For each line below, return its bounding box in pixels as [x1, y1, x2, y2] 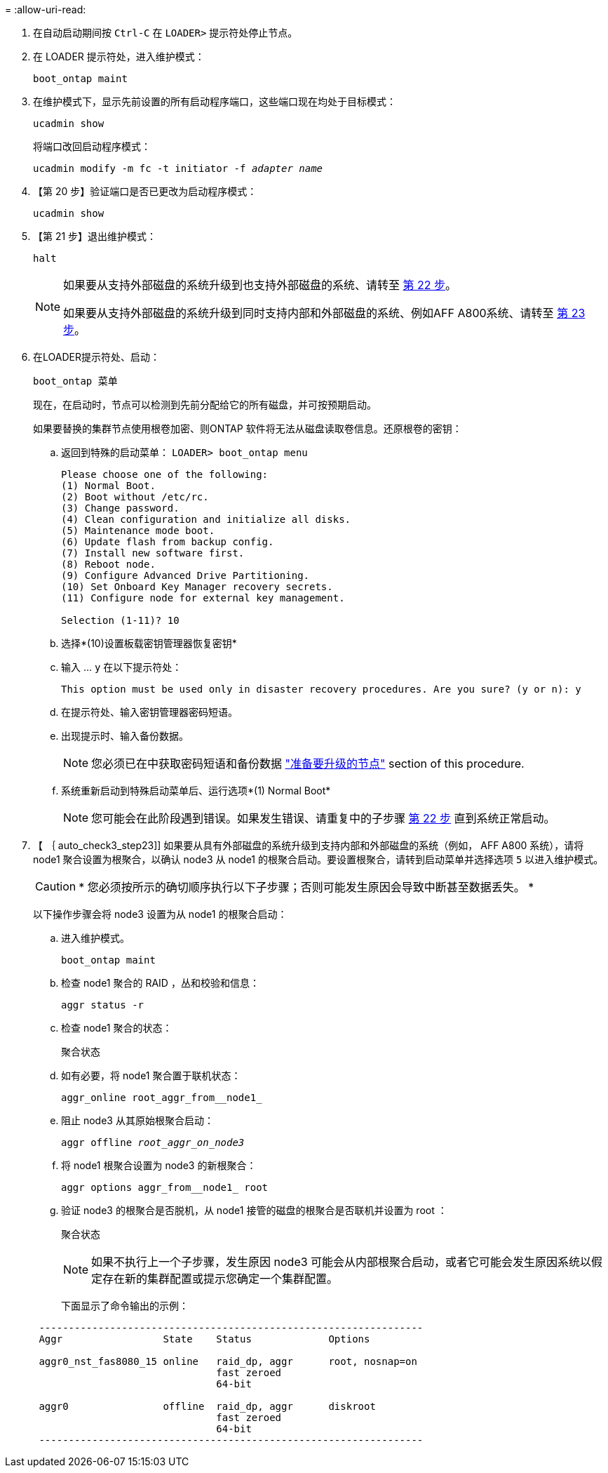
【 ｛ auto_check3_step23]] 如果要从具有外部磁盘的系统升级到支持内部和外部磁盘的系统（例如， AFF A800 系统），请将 [33, 839, 584, 851]
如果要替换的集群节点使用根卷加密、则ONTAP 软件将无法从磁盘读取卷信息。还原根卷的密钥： [33, 422, 462, 434]
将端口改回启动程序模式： [33, 140, 151, 152]
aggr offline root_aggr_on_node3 [61, 1137, 245, 1148]
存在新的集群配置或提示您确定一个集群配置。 [102, 1272, 339, 1286]
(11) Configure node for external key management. [61, 592, 345, 604]
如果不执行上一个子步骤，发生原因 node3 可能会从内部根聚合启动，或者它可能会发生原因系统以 [91, 1255, 592, 1269]
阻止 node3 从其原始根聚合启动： [61, 1114, 214, 1126]
